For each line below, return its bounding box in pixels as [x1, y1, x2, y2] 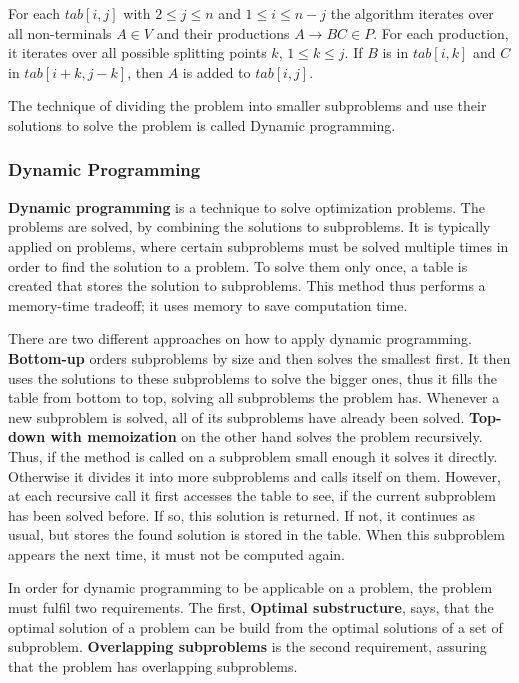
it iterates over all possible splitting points [8, 42, 267, 63]
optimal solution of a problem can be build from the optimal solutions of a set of [8, 616, 503, 637]
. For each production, [373, 22, 509, 43]
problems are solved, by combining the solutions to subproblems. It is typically [8, 216, 491, 237]
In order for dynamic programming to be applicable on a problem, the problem [8, 577, 493, 598]
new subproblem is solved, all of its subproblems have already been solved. [8, 406, 465, 427]
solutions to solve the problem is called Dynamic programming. [8, 114, 396, 135]
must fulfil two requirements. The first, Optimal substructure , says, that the [8, 597, 494, 618]
